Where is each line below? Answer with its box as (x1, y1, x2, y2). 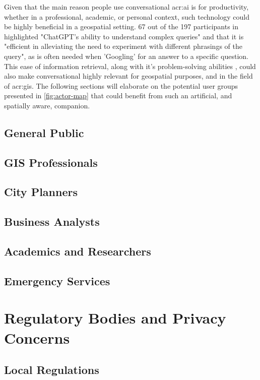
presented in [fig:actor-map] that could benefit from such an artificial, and (4, 90, 232, 101)
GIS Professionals (4, 154, 98, 170)
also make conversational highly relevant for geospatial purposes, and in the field (4, 71, 253, 81)
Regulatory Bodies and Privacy (4, 307, 226, 328)
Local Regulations (4, 362, 99, 377)
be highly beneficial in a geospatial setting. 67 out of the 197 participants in (4, 21, 239, 32)
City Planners (4, 184, 78, 200)
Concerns (4, 327, 70, 348)
